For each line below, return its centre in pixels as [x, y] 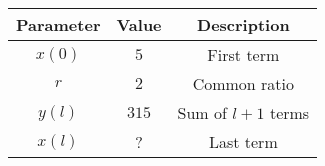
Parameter [58, 24]
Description [243, 24]
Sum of [202, 112]
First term [243, 54]
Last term [243, 141]
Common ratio [243, 83]
